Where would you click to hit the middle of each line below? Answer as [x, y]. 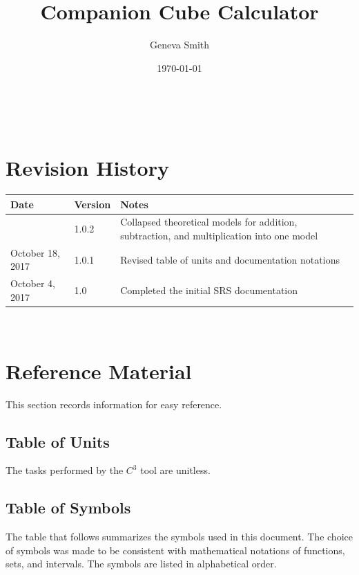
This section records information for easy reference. [114, 404]
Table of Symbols [68, 508]
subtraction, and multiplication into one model [219, 235]
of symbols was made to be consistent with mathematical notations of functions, [175, 550]
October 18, [35, 252]
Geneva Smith [179, 45]
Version [93, 204]
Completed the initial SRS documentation [209, 290]
